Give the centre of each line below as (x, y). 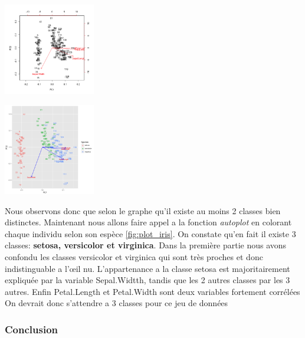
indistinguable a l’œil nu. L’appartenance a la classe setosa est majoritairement (147, 268)
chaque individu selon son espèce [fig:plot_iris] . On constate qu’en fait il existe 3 (150, 233)
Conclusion (31, 329)
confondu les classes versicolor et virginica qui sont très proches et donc (134, 256)
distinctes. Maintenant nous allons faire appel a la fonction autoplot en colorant (148, 222)
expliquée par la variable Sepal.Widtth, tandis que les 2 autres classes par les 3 (147, 280)
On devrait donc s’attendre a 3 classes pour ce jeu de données (117, 303)
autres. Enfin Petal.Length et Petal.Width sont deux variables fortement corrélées (152, 291)
